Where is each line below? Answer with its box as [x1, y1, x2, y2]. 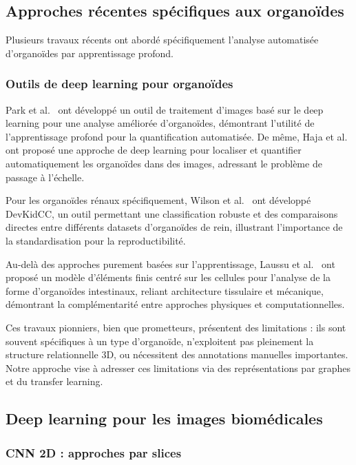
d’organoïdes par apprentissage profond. [6, 45, 174, 60]
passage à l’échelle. [6, 169, 85, 184]
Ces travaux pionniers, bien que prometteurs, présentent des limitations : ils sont [6, 320, 346, 334]
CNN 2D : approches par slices [6, 444, 182, 461]
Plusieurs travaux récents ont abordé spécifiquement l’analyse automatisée [6, 32, 319, 47]
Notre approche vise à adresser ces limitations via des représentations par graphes [6, 360, 351, 375]
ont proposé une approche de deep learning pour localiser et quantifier [6, 143, 302, 157]
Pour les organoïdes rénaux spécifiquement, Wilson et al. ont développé [6, 193, 311, 207]
